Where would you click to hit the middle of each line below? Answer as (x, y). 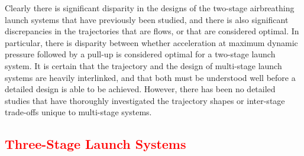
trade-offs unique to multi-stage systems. (78, 112)
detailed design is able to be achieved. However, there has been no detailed (140, 89)
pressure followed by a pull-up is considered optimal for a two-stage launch (140, 54)
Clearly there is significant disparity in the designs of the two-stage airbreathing (150, 8)
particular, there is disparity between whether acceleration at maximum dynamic (151, 42)
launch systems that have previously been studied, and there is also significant (147, 19)
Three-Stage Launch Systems (96, 144)
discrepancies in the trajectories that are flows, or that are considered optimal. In (152, 31)
